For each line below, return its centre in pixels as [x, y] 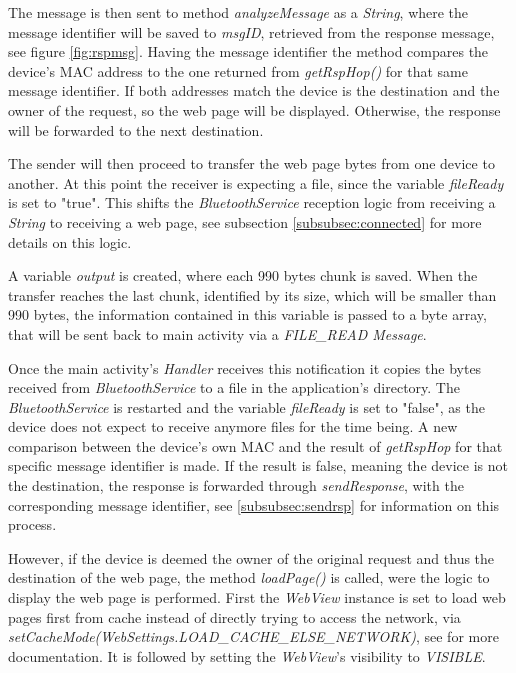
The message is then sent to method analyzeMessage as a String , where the [238, 12]
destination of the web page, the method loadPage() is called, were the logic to [249, 577]
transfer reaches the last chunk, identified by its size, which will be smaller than [252, 294]
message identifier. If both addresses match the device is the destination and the [254, 90]
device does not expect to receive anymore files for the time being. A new [233, 426]
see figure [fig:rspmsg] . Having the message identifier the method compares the [248, 51]
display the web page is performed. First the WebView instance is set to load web [257, 597]
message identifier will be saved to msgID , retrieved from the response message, [251, 31]
